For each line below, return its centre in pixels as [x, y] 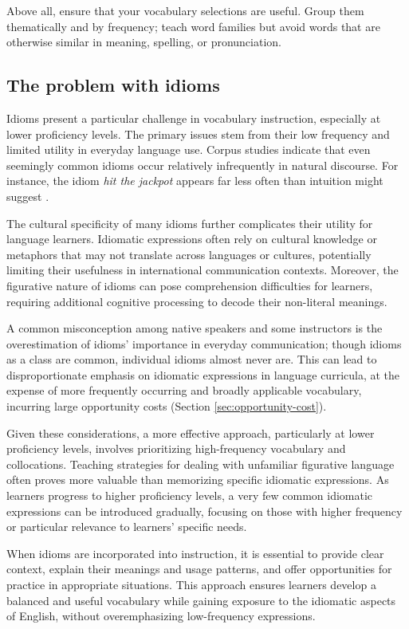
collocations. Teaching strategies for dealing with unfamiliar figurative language [201, 464]
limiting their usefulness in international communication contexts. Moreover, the [203, 270]
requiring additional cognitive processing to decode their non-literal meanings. [197, 301]
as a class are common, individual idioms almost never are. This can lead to [192, 359]
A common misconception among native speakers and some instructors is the [195, 328]
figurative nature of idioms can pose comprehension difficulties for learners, [190, 285]
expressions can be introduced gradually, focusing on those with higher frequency [204, 511]
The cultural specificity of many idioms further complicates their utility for [190, 223]
